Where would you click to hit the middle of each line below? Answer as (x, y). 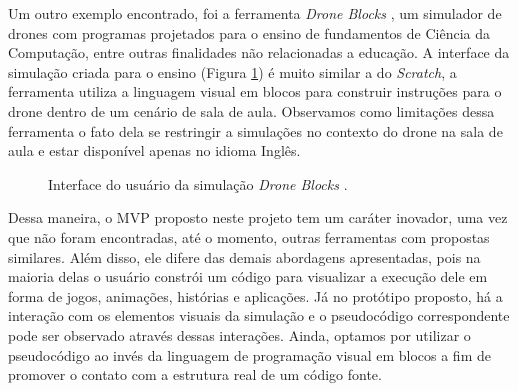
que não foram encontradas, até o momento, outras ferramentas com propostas (249, 236)
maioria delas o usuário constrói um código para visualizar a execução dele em (248, 276)
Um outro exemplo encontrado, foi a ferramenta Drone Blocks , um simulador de (255, 13)
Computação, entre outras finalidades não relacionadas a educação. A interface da (259, 52)
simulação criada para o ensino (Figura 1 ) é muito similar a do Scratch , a (232, 71)
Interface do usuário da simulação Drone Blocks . (198, 183)
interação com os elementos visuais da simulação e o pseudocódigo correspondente (259, 315)
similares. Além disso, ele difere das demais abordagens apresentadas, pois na (244, 256)
